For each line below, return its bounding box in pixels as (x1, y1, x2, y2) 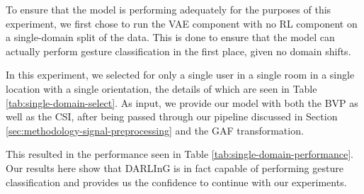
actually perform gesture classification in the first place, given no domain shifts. (6, 43, 351, 58)
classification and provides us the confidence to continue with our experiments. (6, 174, 347, 189)
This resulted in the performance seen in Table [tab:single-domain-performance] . (6, 147, 353, 161)
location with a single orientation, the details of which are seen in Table (6, 81, 317, 96)
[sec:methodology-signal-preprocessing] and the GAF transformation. (6, 122, 304, 137)
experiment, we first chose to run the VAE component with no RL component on (6, 16, 358, 30)
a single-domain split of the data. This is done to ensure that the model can (6, 30, 335, 45)
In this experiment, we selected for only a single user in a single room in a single (6, 67, 355, 82)
